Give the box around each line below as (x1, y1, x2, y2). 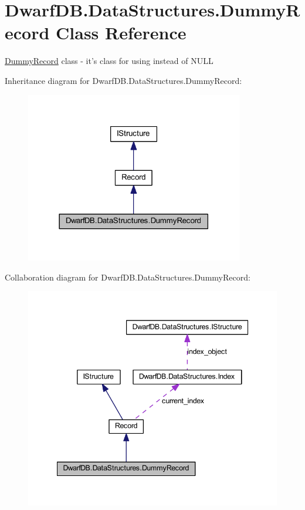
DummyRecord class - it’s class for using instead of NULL (5, 55, 213, 67)
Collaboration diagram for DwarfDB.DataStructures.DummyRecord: (5, 271, 250, 283)
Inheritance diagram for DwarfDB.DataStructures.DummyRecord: (5, 74, 242, 86)
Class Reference (56, 21, 187, 45)
